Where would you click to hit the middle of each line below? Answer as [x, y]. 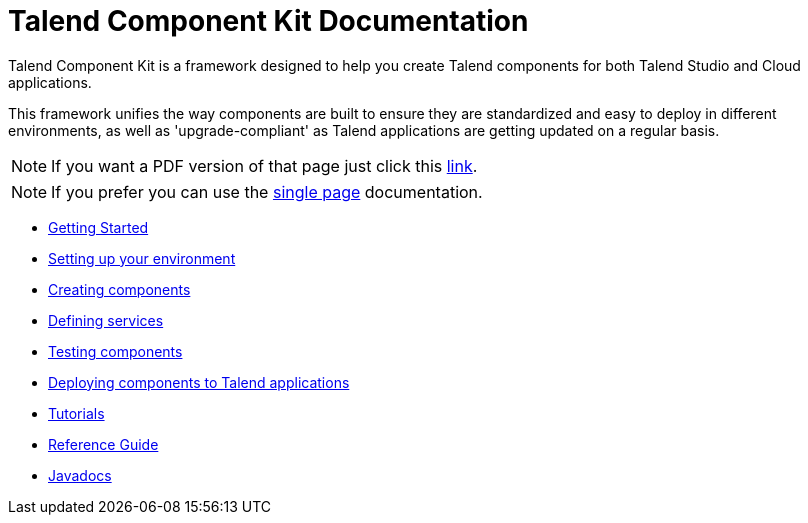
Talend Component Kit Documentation [268, 21]
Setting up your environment [142, 258]
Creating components [119, 289]
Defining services [106, 320]
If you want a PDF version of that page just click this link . [264, 165]
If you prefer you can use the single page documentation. [267, 191]
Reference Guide [103, 444]
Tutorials [76, 413]
